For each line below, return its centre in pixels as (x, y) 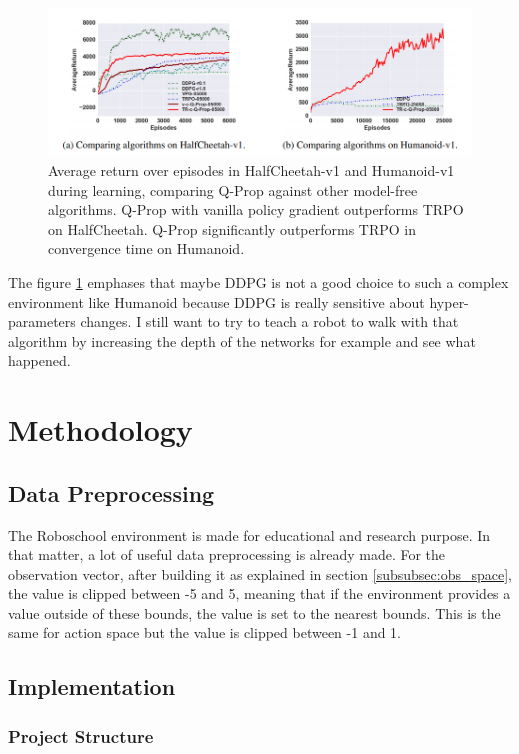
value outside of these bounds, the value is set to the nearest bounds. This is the (254, 612)
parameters (42, 321)
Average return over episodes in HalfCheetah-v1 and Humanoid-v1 (251, 169)
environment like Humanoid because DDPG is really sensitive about (216, 301)
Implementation (92, 686)
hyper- (449, 301)
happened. (39, 360)
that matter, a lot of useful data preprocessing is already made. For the (227, 554)
